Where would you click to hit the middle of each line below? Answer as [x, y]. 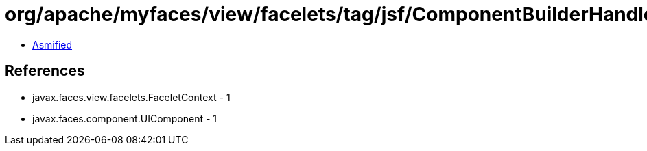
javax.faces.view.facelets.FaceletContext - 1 [131, 97]
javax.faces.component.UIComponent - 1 [125, 118]
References [45, 71]
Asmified [52, 44]
